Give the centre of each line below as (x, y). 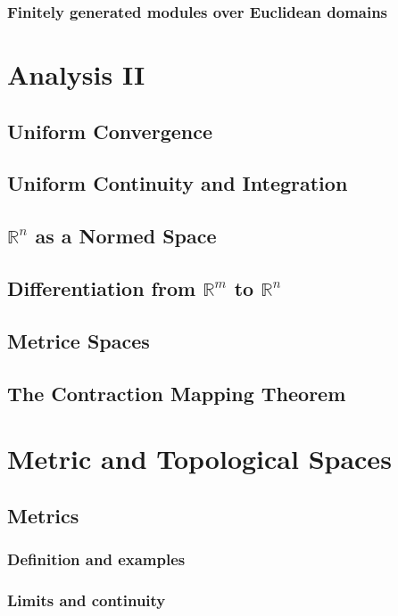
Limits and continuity (87, 600)
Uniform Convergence (110, 131)
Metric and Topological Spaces (199, 459)
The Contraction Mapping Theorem (177, 393)
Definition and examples (96, 559)
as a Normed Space (126, 236)
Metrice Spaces (79, 340)
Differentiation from (102, 287)
